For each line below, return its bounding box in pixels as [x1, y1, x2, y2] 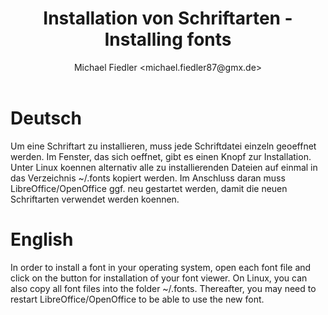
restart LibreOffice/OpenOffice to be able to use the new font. [10, 293, 265, 305]
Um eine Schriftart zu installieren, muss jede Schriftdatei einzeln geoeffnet [10, 140, 317, 152]
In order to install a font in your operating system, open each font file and [10, 261, 312, 273]
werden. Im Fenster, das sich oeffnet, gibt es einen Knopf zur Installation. [10, 150, 312, 162]
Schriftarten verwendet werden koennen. [10, 193, 180, 205]
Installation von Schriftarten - [43, 7, 293, 30]
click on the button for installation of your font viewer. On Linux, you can [10, 272, 308, 284]
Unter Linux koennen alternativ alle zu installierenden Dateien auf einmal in [10, 161, 318, 173]
